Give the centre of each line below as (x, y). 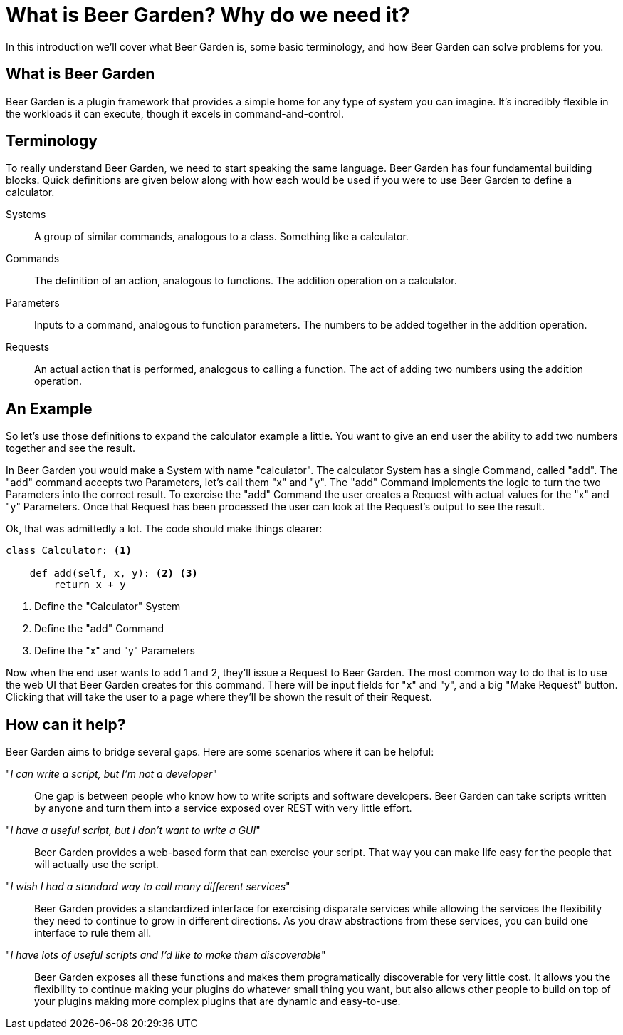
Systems (26, 215)
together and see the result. (71, 448)
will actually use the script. (96, 865)
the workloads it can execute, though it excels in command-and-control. (175, 113)
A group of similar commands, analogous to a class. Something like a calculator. (221, 237)
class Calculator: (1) (69, 551)
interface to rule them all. (93, 933)
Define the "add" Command (99, 629)
